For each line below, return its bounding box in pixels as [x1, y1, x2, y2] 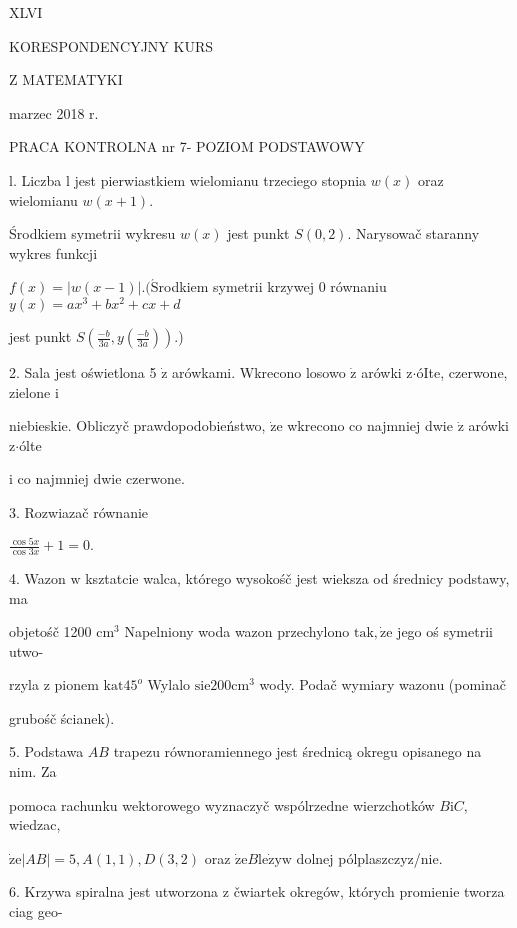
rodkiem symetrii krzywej [158, 276, 314, 297]
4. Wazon [9, 567, 66, 588]
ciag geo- [9, 901, 63, 922]
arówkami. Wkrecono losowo [172, 362, 346, 383]
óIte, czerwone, [416, 362, 508, 383]
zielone [9, 381, 51, 402]
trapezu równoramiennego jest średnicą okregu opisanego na [113, 741, 482, 762]
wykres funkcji [9, 242, 98, 263]
